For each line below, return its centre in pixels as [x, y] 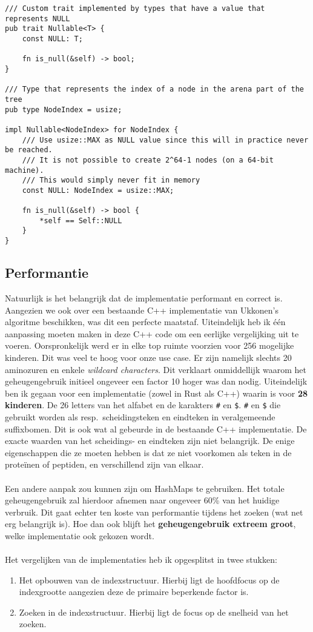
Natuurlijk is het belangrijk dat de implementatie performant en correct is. [144, 298]
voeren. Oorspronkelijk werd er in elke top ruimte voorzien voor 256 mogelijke [150, 345]
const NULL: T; [52, 39]
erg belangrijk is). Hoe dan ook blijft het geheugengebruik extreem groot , [150, 524]
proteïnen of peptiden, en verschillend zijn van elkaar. [104, 464]
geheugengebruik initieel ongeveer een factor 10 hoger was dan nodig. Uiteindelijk [156, 381]
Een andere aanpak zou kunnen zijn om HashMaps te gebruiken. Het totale [145, 488]
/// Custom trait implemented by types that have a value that [135, 8]
